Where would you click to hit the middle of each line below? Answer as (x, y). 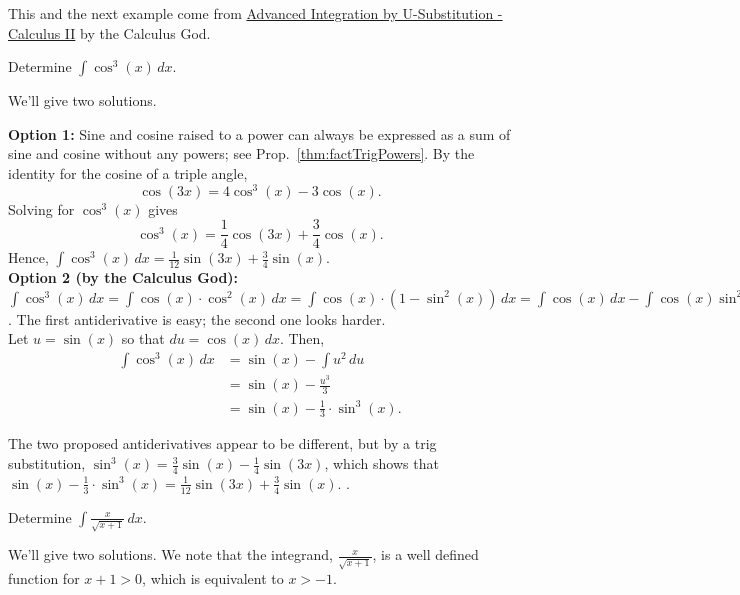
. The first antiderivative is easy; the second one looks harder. (197, 318)
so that (143, 338)
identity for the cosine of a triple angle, (128, 172)
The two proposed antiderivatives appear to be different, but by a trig (222, 443)
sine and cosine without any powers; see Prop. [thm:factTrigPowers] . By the (241, 153)
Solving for (41, 208)
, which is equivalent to (213, 578)
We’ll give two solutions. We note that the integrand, (170, 554)
